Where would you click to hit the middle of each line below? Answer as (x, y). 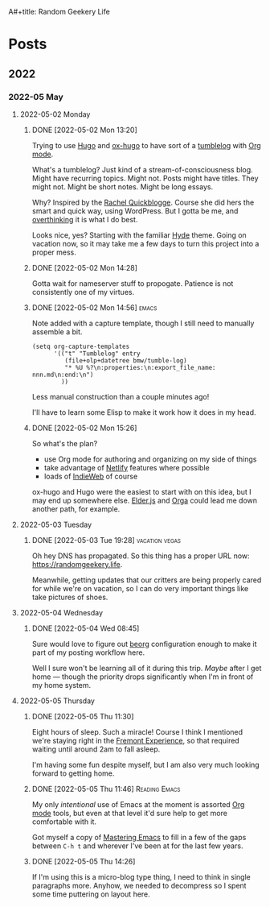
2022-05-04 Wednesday (61, 612)
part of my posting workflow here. (88, 652)
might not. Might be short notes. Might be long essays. (123, 186)
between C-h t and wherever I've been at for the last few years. (137, 846)
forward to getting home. (73, 773)
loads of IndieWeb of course (91, 476)
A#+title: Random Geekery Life (59, 12)
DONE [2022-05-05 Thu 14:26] (84, 861)
